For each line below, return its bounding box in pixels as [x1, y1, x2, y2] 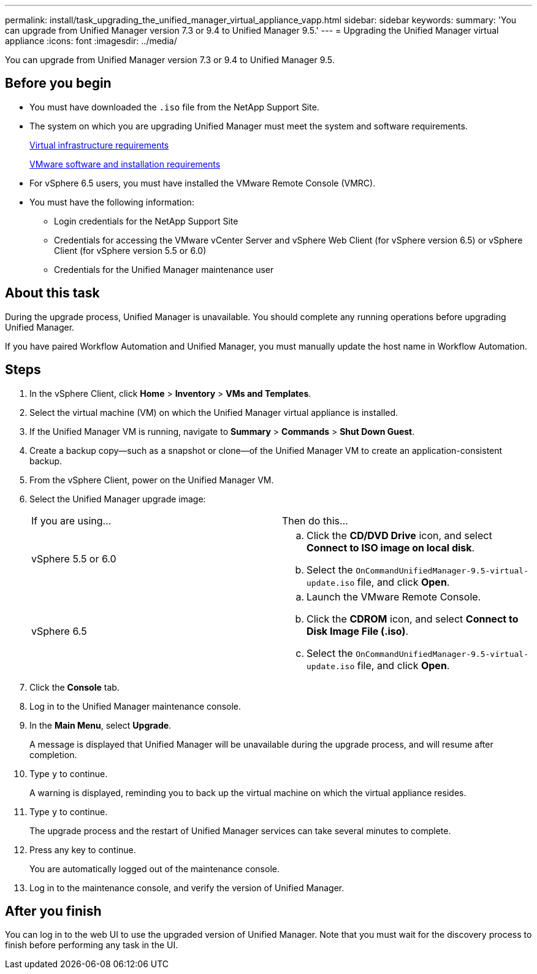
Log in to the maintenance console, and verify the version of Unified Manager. [29, 882, 345, 893]
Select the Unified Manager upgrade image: [29, 493, 206, 504]
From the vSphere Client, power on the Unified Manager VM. [29, 474, 274, 485]
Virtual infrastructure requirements [29, 139, 169, 150]
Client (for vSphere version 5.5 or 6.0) [54, 245, 207, 256]
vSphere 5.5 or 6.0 [31, 552, 116, 565]
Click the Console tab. [29, 681, 120, 692]
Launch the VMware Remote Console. [307, 590, 481, 603]
